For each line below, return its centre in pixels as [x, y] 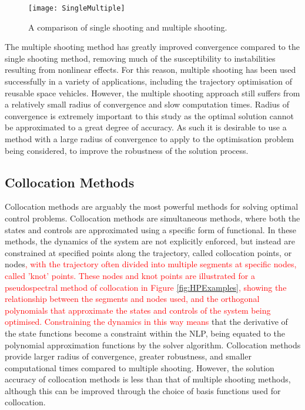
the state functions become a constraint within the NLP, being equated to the [145, 333]
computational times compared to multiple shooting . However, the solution [140, 367]
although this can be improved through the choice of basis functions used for [143, 390]
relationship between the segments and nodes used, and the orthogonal [132, 299]
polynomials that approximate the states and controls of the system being [138, 310]
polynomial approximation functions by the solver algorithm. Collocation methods [153, 345]
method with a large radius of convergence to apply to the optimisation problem [149, 139]
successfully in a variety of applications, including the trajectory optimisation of [148, 81]
